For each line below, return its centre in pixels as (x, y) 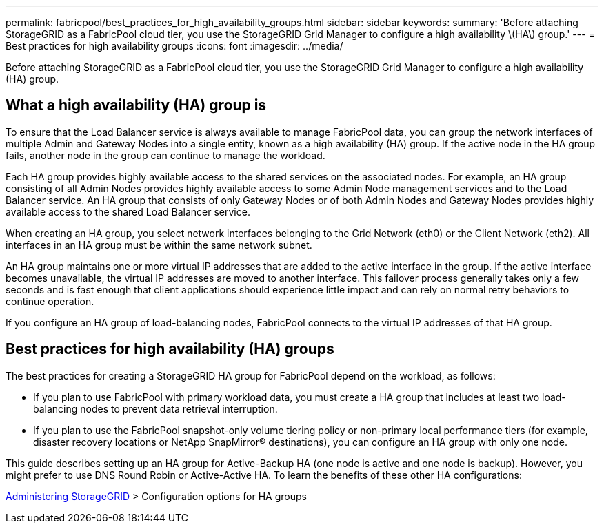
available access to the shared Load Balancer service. (128, 211)
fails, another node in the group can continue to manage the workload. (165, 155)
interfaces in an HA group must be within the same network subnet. (159, 245)
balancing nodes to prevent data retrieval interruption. (155, 408)
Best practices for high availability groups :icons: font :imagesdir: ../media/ (174, 46)
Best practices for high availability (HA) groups (170, 349)
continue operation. (50, 301)
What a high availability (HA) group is (136, 105)
